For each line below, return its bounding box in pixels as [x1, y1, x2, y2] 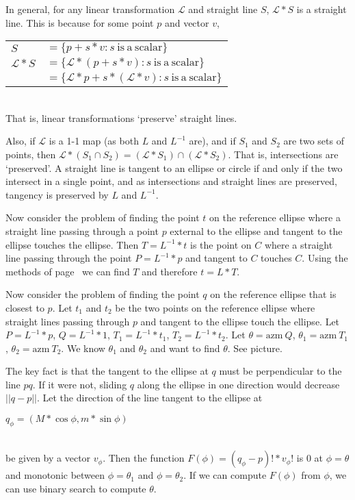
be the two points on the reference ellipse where [115, 300, 315, 314]
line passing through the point [5, 251, 132, 265]
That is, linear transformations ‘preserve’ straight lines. [5, 110, 237, 125]
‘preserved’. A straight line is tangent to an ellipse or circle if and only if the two [5, 160, 343, 175]
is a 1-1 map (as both [49, 134, 139, 148]
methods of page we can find [5, 264, 130, 278]
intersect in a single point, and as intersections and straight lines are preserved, [5, 174, 338, 188]
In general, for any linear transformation [5, 2, 175, 16]
